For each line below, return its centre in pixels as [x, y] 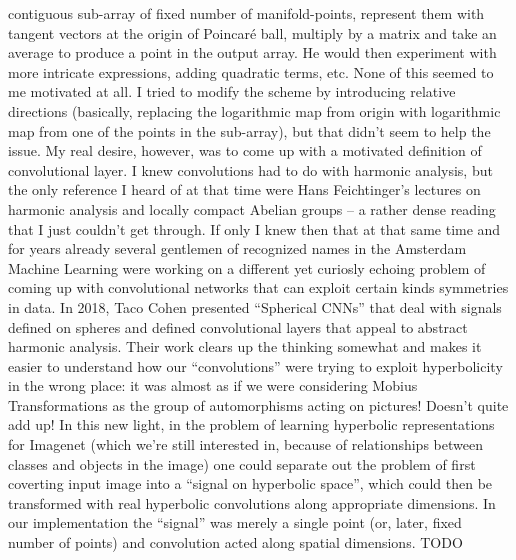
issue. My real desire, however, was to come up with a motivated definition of [245, 150]
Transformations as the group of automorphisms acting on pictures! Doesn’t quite [258, 404]
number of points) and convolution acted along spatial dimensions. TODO [235, 542]
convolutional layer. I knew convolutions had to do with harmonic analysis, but [250, 169]
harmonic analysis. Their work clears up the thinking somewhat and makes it [245, 346]
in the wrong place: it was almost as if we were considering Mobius [213, 385]
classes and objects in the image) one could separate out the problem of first [242, 463]
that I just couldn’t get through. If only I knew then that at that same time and [254, 228]
